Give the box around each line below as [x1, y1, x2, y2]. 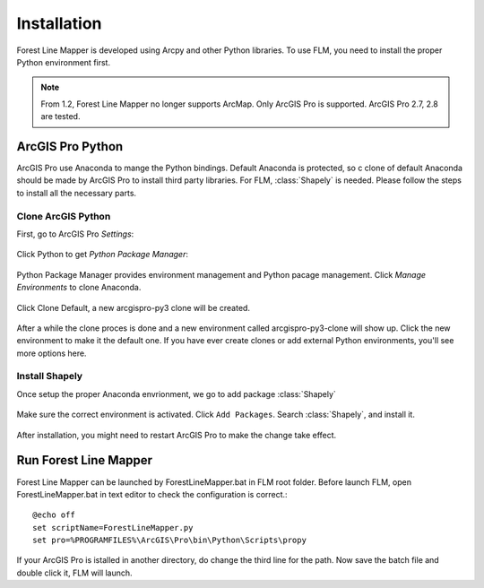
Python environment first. [16, 56, 111, 67]
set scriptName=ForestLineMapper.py [32, 523, 194, 532]
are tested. [40, 111, 81, 122]
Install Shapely [16, 370, 83, 383]
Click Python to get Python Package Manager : [16, 249, 188, 260]
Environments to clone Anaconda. [16, 282, 142, 293]
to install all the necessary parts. [16, 187, 137, 198]
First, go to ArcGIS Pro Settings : [16, 229, 134, 239]
